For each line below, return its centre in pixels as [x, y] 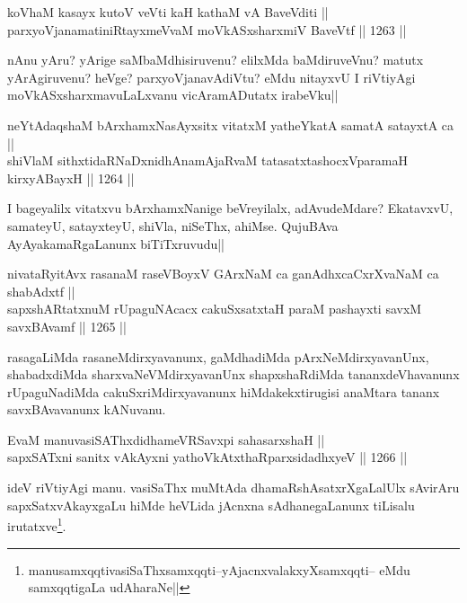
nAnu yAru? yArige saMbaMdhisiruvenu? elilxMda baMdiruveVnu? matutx [216, 60]
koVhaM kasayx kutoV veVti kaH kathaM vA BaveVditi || [168, 12]
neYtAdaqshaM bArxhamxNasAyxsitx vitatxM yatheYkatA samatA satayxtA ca [231, 124]
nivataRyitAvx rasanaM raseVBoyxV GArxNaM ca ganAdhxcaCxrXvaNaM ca [223, 274]
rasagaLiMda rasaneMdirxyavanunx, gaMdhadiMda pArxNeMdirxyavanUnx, [218, 356]
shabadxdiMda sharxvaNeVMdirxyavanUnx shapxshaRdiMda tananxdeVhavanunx [233, 374]
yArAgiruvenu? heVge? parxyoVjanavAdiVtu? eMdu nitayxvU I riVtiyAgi [211, 77]
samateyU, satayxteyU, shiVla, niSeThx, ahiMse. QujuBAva [173, 225]
